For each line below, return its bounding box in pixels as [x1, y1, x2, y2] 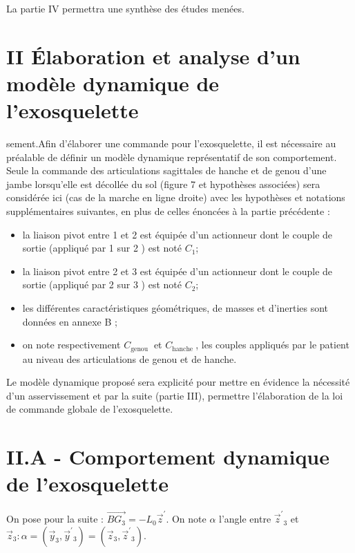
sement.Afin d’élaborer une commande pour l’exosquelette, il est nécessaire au [6, 136, 336, 151]
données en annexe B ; [22, 314, 117, 328]
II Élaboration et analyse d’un [6, 41, 300, 70]
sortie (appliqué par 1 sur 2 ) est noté [22, 241, 182, 255]
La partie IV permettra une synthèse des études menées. [6, 1, 244, 15]
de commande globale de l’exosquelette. [6, 402, 173, 416]
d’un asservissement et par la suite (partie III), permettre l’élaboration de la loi [6, 388, 343, 402]
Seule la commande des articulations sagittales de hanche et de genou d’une [6, 163, 327, 178]
